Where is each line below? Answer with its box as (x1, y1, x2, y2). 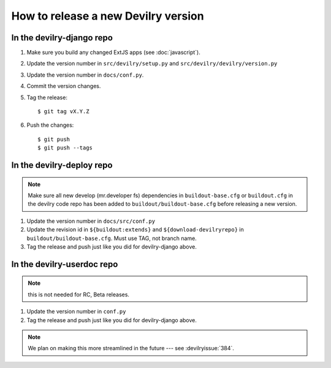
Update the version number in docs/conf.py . (26, 71, 144, 78)
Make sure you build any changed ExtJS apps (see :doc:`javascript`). (26, 49, 200, 56)
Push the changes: (26, 121, 74, 129)
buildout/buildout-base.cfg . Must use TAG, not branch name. (26, 235, 197, 242)
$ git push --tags (37, 145, 93, 151)
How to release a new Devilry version (11, 9, 205, 23)
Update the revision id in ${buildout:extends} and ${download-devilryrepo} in (26, 226, 245, 233)
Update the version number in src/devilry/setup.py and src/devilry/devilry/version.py (26, 60, 278, 67)
